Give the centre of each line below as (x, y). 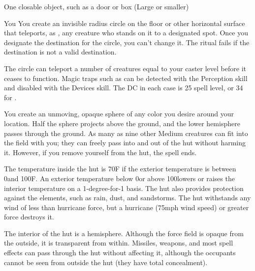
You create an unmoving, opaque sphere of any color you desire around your (119, 114)
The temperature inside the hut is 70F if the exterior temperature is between (120, 169)
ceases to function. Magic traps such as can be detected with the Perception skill (126, 78)
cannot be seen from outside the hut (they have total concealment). (106, 262)
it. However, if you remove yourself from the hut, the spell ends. (100, 152)
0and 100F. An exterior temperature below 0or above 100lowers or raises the (119, 178)
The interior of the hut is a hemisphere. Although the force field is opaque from (124, 233)
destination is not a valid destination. (60, 52)
